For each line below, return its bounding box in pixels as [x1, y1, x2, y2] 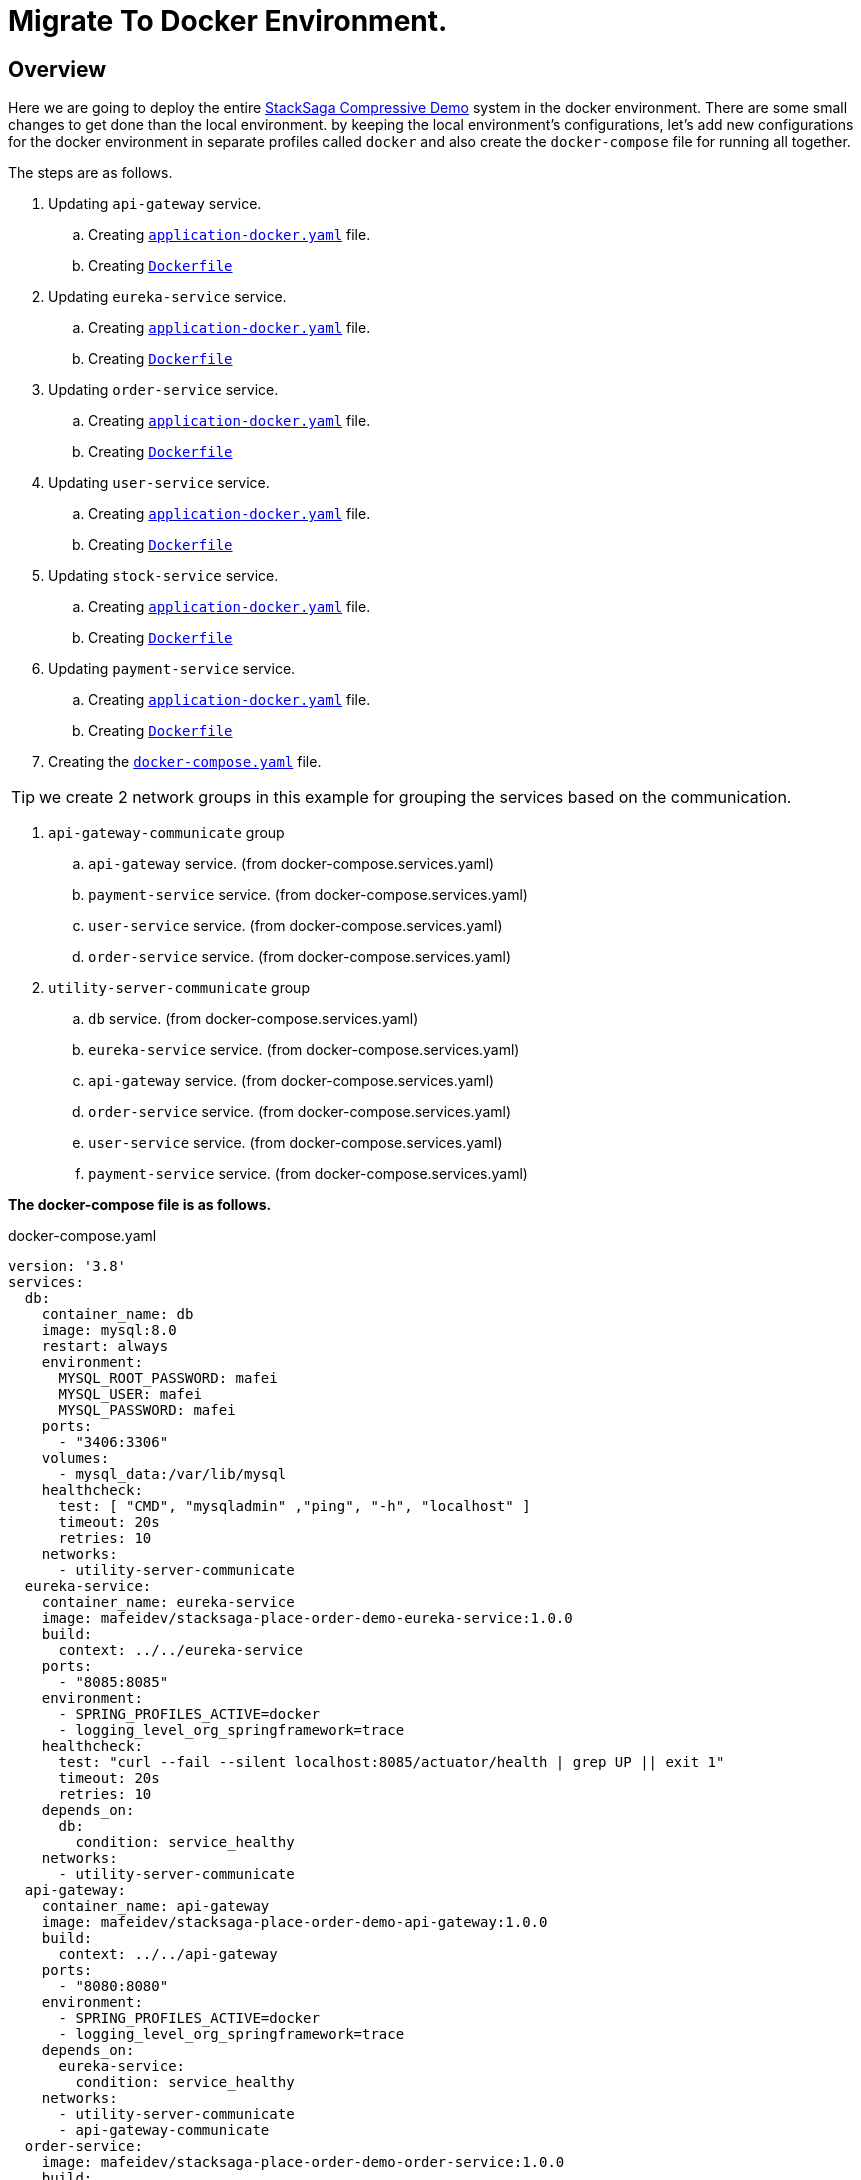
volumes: [41, 1450, 110, 1467]
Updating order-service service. [48, 381, 279, 399]
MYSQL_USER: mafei [58, 1386, 202, 1403]
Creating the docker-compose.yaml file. [48, 753, 322, 771]
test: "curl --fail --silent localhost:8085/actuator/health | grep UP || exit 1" [58, 1754, 725, 1771]
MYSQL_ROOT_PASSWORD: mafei [58, 1370, 278, 1387]
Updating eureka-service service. [48, 288, 287, 306]
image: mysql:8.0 [41, 1322, 177, 1339]
